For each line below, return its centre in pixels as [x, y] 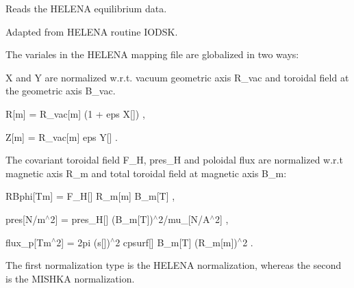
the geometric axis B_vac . [61, 91]
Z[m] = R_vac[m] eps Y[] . [62, 136]
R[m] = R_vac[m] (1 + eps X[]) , [75, 113]
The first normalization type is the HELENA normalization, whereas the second [174, 265]
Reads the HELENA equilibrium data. [86, 8]
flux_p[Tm [28, 242]
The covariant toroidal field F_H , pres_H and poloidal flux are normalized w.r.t [174, 160]
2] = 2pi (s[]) [83, 242]
